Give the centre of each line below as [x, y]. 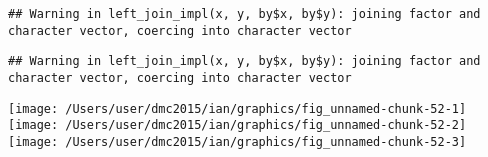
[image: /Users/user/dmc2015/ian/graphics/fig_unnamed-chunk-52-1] [237, 108]
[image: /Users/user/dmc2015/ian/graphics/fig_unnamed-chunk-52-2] [237, 125]
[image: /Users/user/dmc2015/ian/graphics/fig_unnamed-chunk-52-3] [237, 141]
